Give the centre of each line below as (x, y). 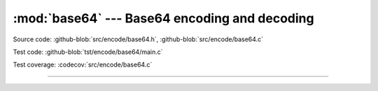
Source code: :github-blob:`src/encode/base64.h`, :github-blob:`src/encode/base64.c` (138, 39)
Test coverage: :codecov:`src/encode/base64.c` (83, 65)
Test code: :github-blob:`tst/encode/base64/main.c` (88, 52)
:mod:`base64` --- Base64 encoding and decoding (163, 18)
